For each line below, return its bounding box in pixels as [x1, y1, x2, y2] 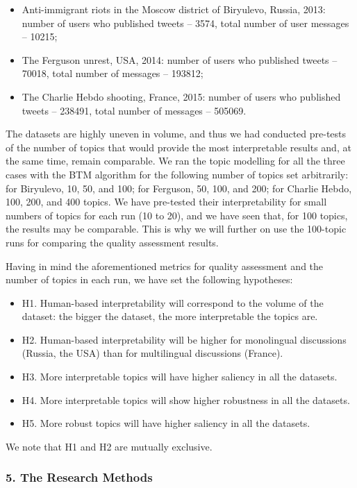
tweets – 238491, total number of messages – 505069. [22, 103, 247, 117]
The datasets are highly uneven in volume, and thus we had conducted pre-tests [6, 126, 347, 141]
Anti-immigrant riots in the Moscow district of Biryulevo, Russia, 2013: [22, 2, 326, 16]
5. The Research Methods [6, 469, 153, 486]
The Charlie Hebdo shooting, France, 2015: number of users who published [22, 89, 341, 103]
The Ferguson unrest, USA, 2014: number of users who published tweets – [22, 52, 338, 67]
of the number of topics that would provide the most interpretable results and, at [6, 140, 351, 154]
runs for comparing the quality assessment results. [6, 235, 219, 249]
